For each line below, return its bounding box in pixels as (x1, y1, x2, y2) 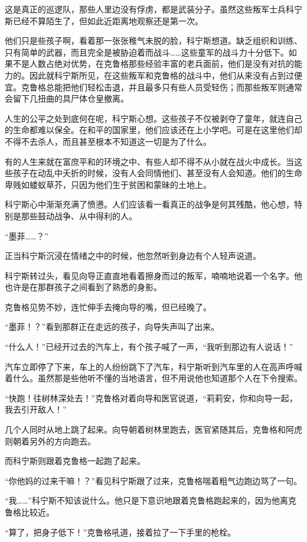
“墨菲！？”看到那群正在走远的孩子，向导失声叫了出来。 (5, 320, 220, 333)
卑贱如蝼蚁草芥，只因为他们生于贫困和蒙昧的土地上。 (5, 178, 211, 190)
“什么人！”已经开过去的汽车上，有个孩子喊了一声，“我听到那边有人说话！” (5, 340, 293, 353)
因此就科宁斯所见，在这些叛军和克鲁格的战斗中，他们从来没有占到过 (29, 69, 294, 81)
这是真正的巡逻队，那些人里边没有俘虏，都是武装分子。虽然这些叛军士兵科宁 (5, 3, 302, 15)
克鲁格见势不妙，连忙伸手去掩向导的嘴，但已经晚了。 (5, 300, 211, 313)
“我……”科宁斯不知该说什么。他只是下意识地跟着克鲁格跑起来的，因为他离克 (5, 494, 296, 507)
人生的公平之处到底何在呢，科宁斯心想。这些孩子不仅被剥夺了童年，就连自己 (5, 112, 302, 124)
